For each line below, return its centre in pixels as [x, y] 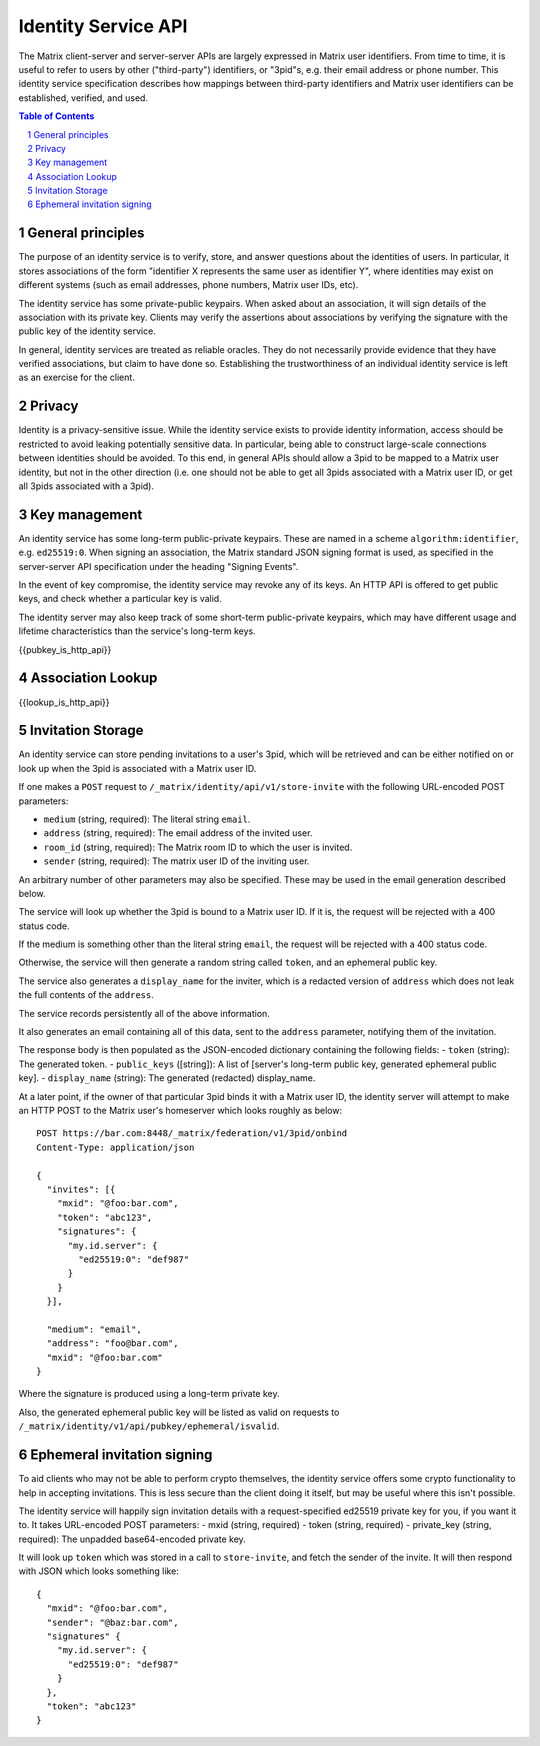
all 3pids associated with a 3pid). [86, 486]
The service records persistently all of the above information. [144, 1013]
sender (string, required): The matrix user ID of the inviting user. [176, 861]
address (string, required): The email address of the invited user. [178, 833]
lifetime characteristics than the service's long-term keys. [137, 631]
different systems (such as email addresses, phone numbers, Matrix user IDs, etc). [188, 285]
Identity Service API [103, 26]
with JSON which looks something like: [98, 1571]
